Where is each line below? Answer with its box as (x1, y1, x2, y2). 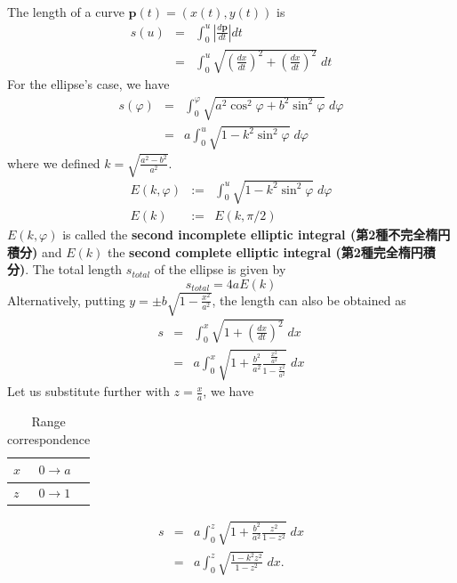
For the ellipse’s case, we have (7, 75, 170, 93)
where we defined (7, 153, 100, 172)
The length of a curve (7, 3, 124, 20)
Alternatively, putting (7, 290, 125, 309)
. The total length (25, 260, 123, 279)
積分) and (7, 242, 62, 261)
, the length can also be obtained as (212, 290, 406, 309)
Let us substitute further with (7, 382, 170, 401)
